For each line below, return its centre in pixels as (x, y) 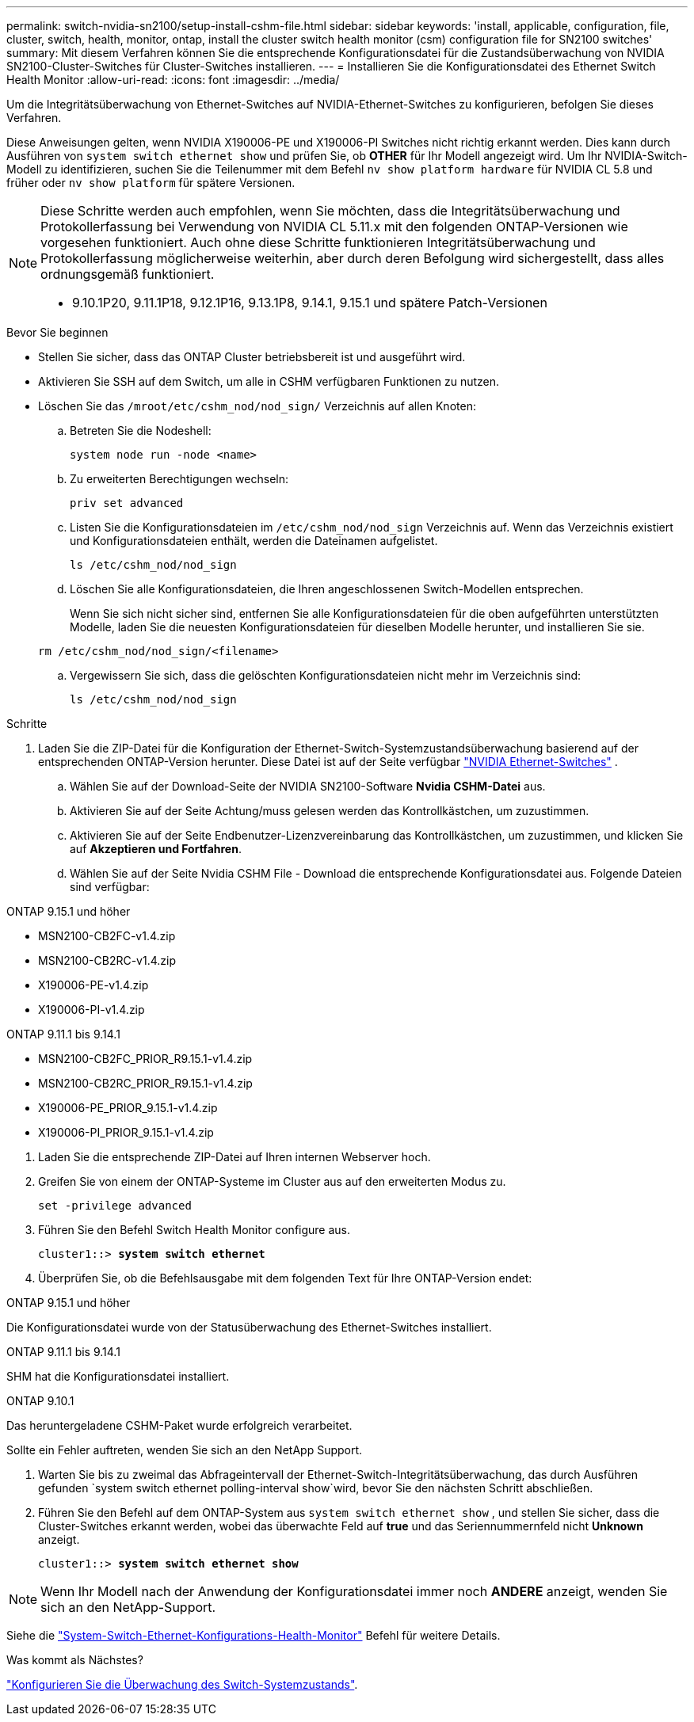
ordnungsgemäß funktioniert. (128, 274)
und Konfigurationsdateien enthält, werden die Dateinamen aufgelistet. (254, 541)
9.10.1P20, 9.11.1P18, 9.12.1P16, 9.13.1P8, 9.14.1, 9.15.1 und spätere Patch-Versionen (310, 303)
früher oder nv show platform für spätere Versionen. (151, 183)
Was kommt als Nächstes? (75, 1660)
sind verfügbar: (110, 887)
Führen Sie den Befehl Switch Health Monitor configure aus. (194, 1230)
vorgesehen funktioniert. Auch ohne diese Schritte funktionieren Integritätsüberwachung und (318, 242)
